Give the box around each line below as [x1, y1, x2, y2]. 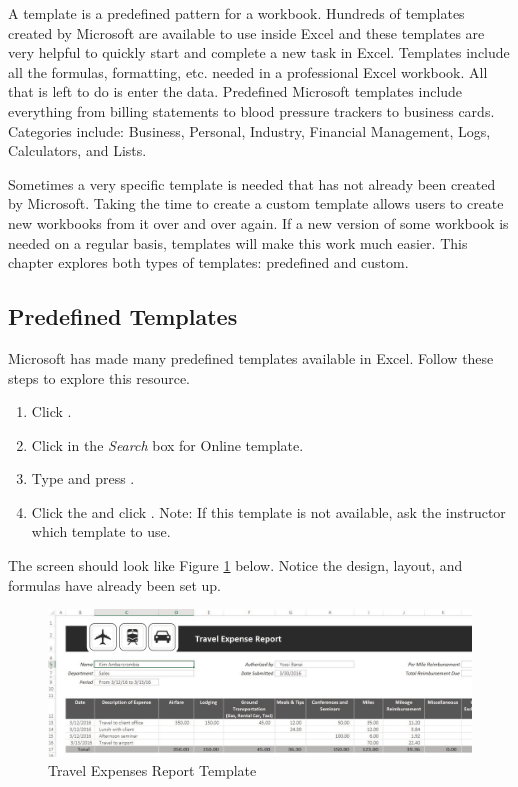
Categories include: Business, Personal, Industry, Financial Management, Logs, [8, 120, 491, 141]
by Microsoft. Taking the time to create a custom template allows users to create [8, 193, 504, 214]
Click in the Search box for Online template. [31, 434, 304, 455]
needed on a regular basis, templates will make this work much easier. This [8, 232, 468, 253]
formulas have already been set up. [8, 574, 221, 595]
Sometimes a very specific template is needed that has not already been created [8, 173, 496, 194]
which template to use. [31, 521, 171, 542]
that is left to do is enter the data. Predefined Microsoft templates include [8, 81, 463, 102]
